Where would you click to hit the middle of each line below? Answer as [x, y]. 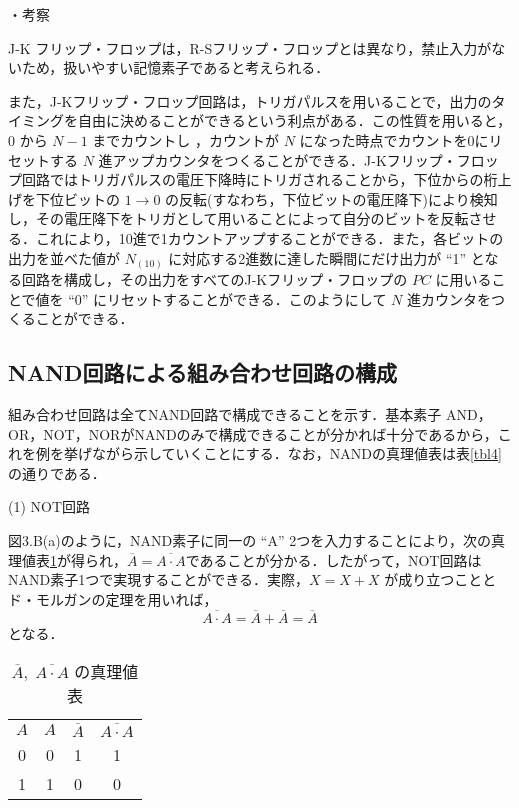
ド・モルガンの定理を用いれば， [113, 598]
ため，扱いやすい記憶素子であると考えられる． [175, 67]
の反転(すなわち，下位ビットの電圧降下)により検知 [331, 198]
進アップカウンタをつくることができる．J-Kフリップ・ [277, 159]
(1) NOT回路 [49, 506]
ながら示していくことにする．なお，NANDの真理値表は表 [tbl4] [296, 453]
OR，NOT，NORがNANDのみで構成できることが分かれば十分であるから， [253, 433]
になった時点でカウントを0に [394, 139]
